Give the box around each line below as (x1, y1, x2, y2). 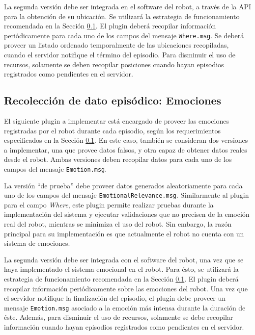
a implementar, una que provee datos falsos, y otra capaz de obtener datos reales (4, 144, 247, 155)
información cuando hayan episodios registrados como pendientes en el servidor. (4, 322, 244, 332)
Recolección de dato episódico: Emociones (4, 93, 222, 108)
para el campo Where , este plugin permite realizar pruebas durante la (4, 199, 214, 209)
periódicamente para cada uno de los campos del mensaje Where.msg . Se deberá (4, 30, 244, 40)
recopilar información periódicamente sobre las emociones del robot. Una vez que (4, 283, 248, 293)
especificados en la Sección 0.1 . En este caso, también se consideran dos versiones (4, 135, 248, 145)
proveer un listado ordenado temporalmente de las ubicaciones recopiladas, (4, 40, 229, 50)
